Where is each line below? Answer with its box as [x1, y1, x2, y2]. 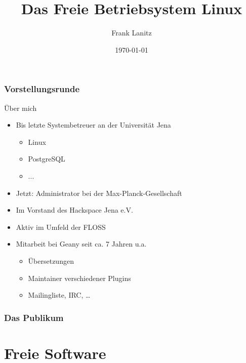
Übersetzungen [28, 255, 74, 266]
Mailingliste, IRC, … [28, 290, 91, 300]
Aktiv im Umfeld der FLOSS [16, 221, 106, 232]
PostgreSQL [28, 153, 65, 164]
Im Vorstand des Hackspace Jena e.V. [16, 205, 133, 215]
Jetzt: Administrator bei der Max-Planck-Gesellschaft [16, 187, 182, 198]
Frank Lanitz [111, 27, 152, 38]
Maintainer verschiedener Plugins [28, 272, 131, 283]
